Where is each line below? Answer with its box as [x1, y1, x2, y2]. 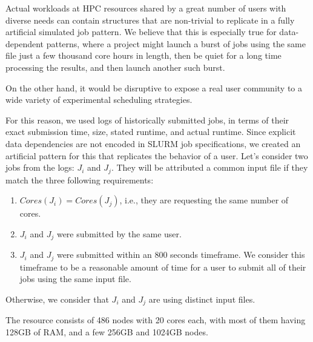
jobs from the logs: [5, 161, 74, 174]
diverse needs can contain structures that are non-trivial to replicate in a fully [5, 13, 295, 26]
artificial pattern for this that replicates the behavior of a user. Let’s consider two [5, 149, 308, 162]
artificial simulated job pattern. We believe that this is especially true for [5, 25, 277, 38]
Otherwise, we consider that [5, 292, 109, 305]
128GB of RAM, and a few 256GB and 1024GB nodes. [5, 325, 208, 338]
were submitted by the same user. [56, 227, 182, 240]
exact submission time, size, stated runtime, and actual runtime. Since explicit [5, 125, 296, 138]
